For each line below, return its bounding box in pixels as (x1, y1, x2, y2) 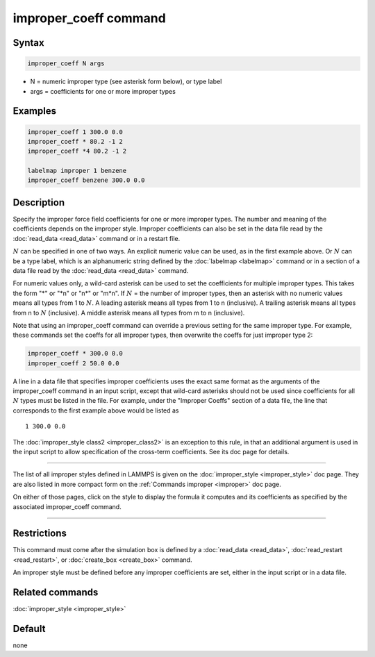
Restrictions (12, 528, 67, 540)
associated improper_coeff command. (12, 502, 122, 510)
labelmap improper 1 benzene (27, 167, 127, 175)
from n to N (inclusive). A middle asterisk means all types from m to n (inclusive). (12, 308, 245, 317)
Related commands (12, 587, 99, 599)
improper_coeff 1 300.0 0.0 (27, 128, 123, 135)
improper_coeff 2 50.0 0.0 (27, 359, 119, 367)
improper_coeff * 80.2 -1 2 (27, 138, 123, 145)
